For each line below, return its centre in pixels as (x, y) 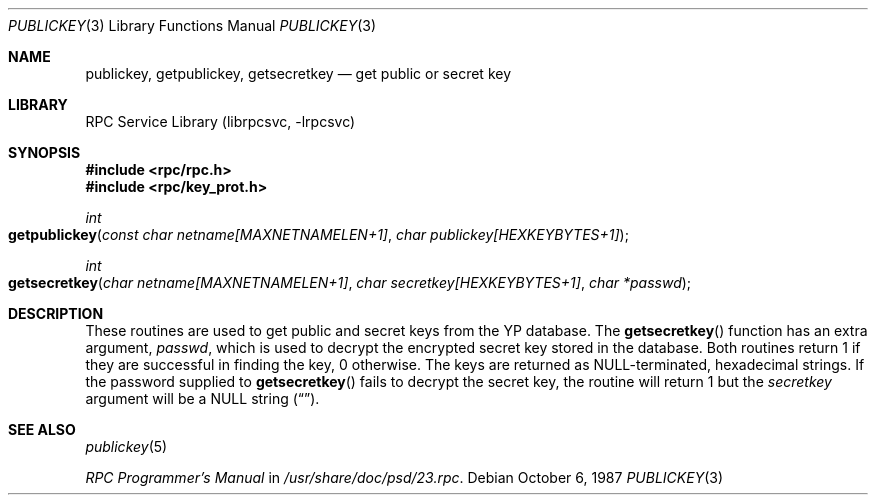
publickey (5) (126, 446)
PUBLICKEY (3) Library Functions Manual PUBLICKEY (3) (192, 25)
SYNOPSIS (44, 152)
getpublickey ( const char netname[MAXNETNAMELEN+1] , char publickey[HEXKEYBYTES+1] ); (318, 234)
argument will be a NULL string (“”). (202, 398)
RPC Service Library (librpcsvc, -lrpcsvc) (220, 121)
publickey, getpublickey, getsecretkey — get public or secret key (298, 73)
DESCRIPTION (56, 313)
